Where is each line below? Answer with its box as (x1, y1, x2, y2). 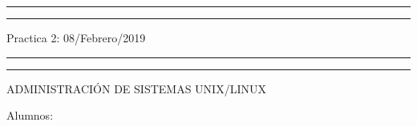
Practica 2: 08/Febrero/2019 (6, 30, 146, 45)
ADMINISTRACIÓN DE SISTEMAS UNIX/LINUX (6, 80, 266, 96)
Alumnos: (6, 107, 54, 124)
